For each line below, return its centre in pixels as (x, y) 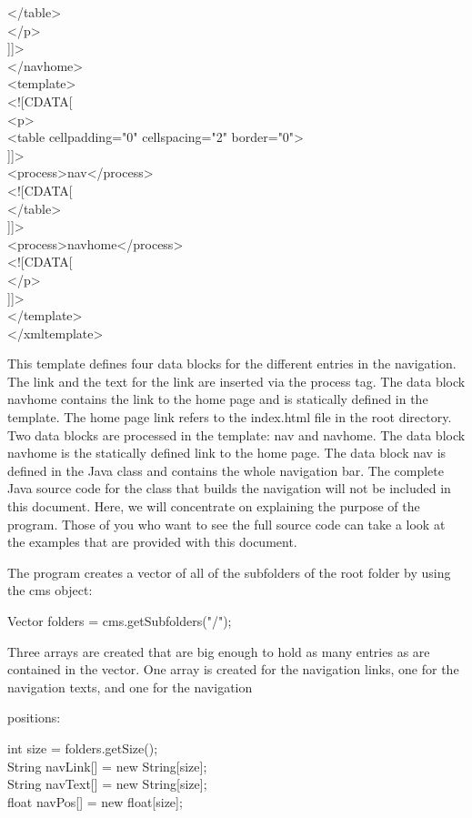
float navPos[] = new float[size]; (95, 801)
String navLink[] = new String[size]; (107, 766)
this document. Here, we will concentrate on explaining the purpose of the (214, 506)
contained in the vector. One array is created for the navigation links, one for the (233, 669)
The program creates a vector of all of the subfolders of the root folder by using (229, 572)
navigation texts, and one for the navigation (130, 687)
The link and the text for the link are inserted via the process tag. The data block (236, 381)
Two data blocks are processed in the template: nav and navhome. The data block (236, 434)
